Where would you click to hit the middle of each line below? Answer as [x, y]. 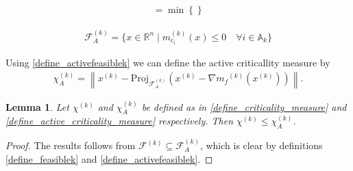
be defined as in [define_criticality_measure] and [244, 106]
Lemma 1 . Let [37, 106]
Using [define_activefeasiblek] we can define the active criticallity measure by [168, 62]
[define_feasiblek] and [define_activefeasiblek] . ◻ [109, 158]
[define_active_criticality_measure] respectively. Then [120, 121]
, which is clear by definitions [261, 145]
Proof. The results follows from [71, 145]
